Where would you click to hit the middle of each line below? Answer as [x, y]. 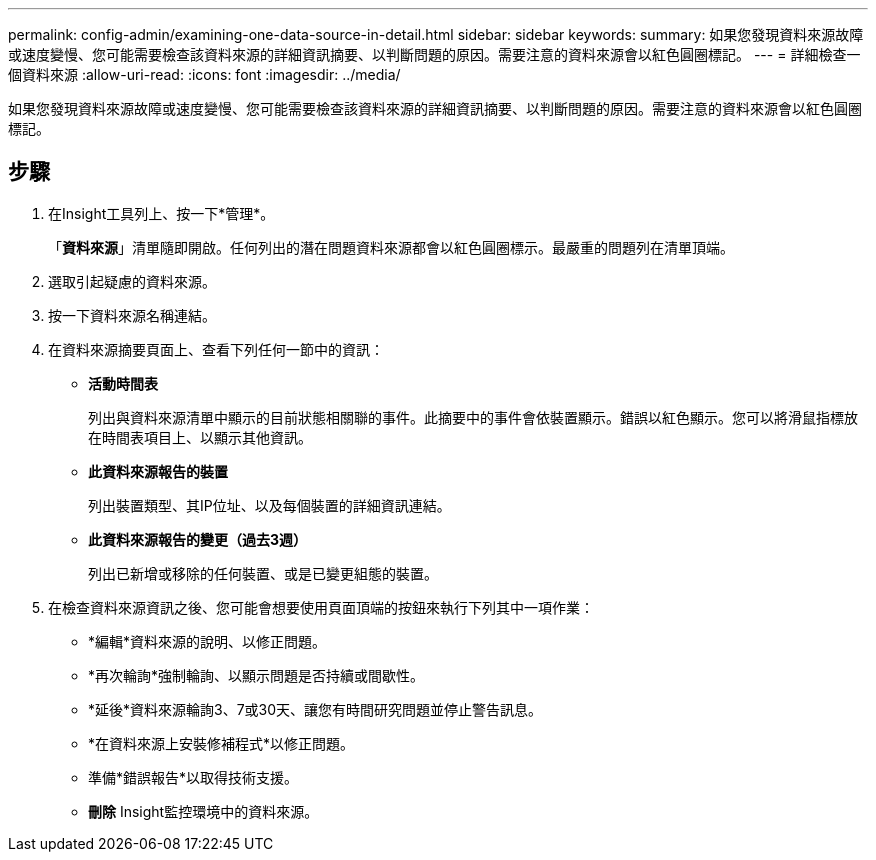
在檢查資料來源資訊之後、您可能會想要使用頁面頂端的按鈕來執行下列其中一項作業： [321, 607]
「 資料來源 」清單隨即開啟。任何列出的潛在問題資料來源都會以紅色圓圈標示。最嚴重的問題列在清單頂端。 [391, 247]
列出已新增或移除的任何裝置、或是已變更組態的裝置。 [263, 573]
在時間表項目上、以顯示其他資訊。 [200, 437]
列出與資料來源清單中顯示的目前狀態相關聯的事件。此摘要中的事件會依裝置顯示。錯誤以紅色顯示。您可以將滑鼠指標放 [473, 417]
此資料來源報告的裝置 [158, 471]
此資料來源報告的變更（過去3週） [198, 539]
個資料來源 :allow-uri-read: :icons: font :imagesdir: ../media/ [204, 74]
